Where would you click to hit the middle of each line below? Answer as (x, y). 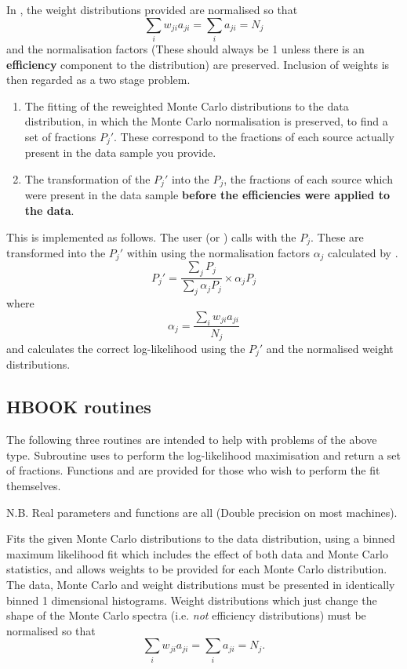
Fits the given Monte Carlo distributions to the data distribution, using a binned (201, 538)
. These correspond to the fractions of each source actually (254, 136)
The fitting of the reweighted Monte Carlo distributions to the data (187, 105)
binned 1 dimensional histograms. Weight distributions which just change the (192, 600)
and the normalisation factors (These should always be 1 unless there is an (185, 48)
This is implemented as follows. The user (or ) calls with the (151, 236)
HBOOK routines (79, 407)
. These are (337, 236)
